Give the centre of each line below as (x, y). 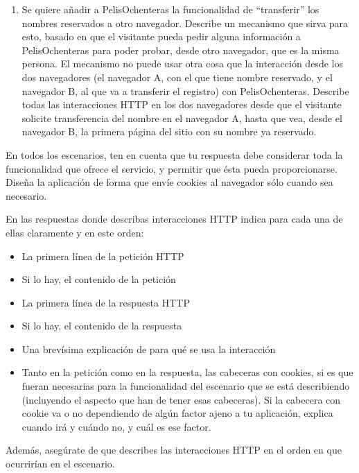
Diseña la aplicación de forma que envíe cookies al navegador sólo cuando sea (169, 182)
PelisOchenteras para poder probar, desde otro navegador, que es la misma (181, 50)
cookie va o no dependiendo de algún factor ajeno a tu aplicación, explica (177, 413)
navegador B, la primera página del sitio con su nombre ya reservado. (169, 131)
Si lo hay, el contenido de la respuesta (102, 326)
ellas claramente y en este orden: (75, 232)
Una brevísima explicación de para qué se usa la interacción (149, 349)
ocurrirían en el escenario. (60, 464)
